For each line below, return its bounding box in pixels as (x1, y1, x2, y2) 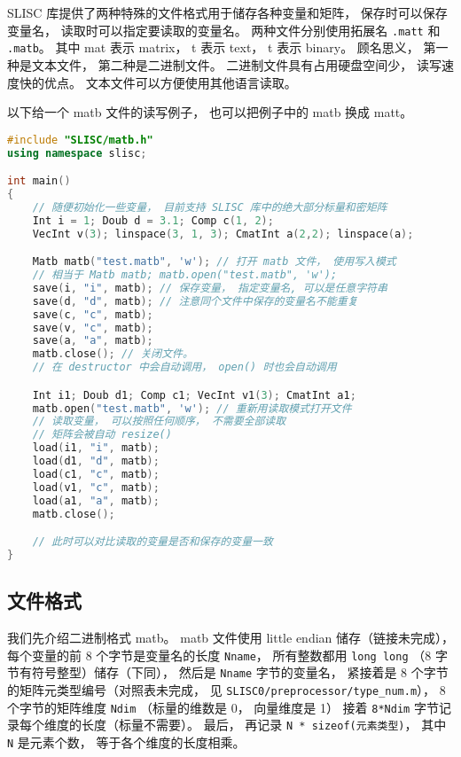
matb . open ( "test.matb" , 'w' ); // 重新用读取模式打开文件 (32, 402, 352, 415)
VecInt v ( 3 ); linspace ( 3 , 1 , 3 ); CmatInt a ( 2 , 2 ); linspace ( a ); (32, 227, 414, 240)
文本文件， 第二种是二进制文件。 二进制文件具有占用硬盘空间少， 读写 (31, 55, 441, 74)
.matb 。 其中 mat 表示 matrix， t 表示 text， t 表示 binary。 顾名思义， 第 (7, 38, 436, 57)
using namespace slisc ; (7, 146, 147, 160)
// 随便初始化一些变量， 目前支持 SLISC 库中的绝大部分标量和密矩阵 (32, 200, 387, 214)
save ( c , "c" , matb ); (32, 308, 153, 321)
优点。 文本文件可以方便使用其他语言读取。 (43, 73, 297, 91)
